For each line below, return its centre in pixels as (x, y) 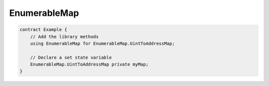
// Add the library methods (65, 37)
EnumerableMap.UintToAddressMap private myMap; (89, 64)
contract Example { (43, 30)
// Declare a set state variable (71, 57)
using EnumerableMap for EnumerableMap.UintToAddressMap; (102, 43)
